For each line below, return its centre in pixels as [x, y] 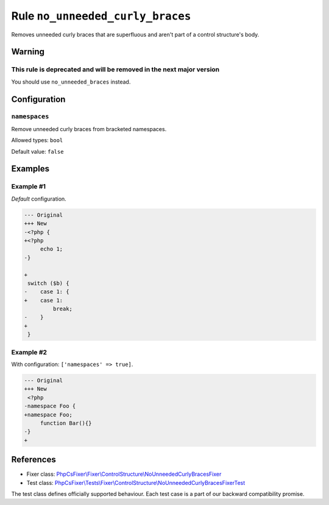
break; [63, 309]
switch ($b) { [48, 283]
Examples [30, 169]
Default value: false [37, 151]
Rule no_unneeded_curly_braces [101, 16]
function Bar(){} [66, 423]
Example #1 [28, 187]
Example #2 [29, 352]
